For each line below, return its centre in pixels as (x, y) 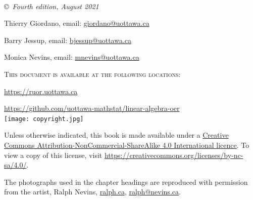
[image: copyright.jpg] (44, 119)
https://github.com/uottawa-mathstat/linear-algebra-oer (92, 108)
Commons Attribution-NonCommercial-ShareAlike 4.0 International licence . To (127, 145)
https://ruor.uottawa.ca (41, 91)
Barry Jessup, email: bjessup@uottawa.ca (68, 40)
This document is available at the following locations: (92, 74)
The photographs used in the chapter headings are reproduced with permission (126, 182)
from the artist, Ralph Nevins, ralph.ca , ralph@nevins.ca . (92, 192)
